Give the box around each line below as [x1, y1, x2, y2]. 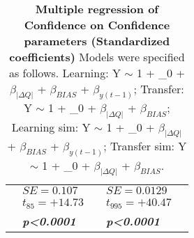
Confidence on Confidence [24, 17, 170, 33]
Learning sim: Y [11, 118, 91, 135]
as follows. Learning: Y [8, 65, 121, 81]
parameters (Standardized [24, 33, 170, 49]
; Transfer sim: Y [103, 138, 187, 154]
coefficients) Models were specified [9, 49, 185, 65]
